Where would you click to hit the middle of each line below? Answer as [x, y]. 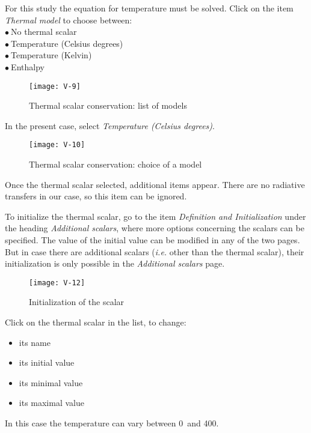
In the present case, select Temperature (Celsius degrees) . [110, 125]
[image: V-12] [57, 283]
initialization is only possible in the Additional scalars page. [115, 263]
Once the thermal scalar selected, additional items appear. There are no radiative [155, 184]
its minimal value [51, 382]
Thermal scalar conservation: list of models [108, 105]
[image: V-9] [55, 86]
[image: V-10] [57, 145]
